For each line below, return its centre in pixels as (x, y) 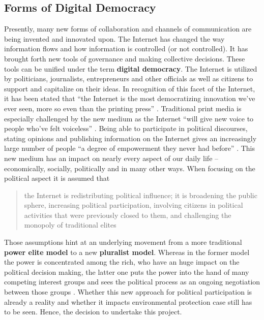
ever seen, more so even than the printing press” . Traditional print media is (123, 108)
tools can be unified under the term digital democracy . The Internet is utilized (131, 68)
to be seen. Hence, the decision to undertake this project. (93, 312)
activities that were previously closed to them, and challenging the (128, 215)
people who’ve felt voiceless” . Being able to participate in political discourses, (126, 128)
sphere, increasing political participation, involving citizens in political (134, 205)
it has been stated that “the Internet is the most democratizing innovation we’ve (130, 98)
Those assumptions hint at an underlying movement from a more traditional (123, 242)
